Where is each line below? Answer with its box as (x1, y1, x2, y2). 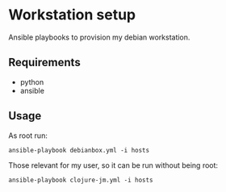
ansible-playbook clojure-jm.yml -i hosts (8, 176, 153, 184)
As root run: (8, 131, 48, 140)
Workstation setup (8, 6, 136, 24)
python (19, 77, 44, 86)
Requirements (8, 56, 81, 69)
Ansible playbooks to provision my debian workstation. (8, 32, 190, 42)
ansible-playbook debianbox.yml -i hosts (8, 146, 150, 154)
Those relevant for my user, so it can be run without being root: (8, 160, 219, 170)
